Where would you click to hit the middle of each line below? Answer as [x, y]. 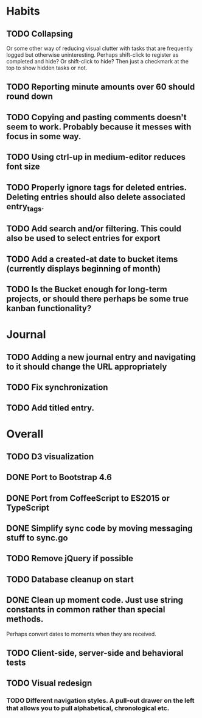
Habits [23, 11]
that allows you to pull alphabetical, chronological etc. [88, 708]
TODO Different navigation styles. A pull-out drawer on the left [100, 701]
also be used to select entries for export [83, 238]
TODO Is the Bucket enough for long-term [87, 289]
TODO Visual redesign [49, 684]
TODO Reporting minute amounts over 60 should [101, 87]
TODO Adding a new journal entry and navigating [101, 357]
